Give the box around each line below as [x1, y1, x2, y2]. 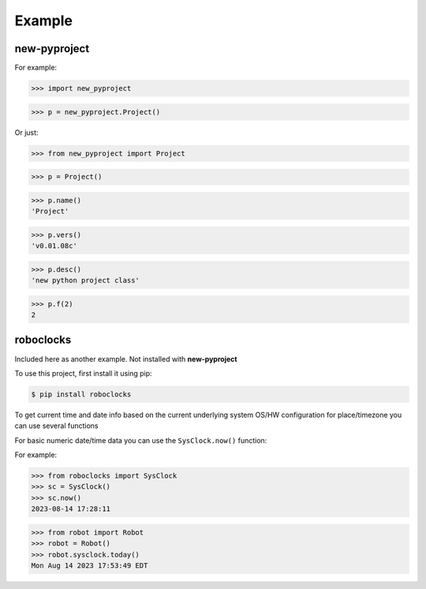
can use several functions [14, 421, 99, 430]
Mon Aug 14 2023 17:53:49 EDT [31, 561, 148, 570]
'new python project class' [31, 276, 140, 285]
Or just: [14, 127, 39, 137]
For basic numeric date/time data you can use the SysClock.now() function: [14, 435, 267, 445]
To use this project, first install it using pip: [14, 368, 153, 378]
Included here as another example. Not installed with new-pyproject [14, 354, 237, 363]
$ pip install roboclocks [31, 389, 132, 399]
